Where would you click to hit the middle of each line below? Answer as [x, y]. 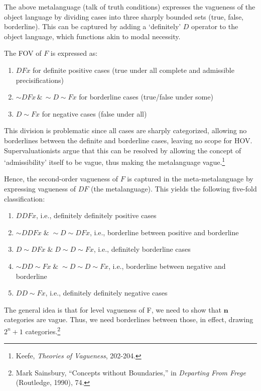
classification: [25, 198]
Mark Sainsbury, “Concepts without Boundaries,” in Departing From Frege [131, 372]
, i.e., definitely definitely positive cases [96, 215]
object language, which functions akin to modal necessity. [92, 36]
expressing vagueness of [40, 188]
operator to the [215, 26]
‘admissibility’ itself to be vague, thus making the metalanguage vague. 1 [115, 161]
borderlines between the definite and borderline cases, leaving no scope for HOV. [128, 140]
